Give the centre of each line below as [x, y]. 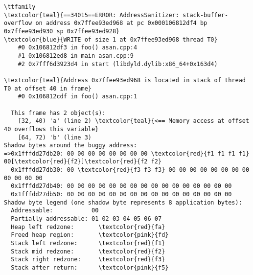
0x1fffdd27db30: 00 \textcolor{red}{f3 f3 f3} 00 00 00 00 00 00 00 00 [130, 170]
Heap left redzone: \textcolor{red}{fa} [88, 227]
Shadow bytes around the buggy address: [71, 146]
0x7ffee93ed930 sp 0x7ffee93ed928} [62, 31]
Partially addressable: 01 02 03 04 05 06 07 [86, 219]
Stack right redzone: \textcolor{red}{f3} [88, 260]
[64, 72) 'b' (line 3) [55, 137]
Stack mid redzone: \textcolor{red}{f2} [88, 251]
